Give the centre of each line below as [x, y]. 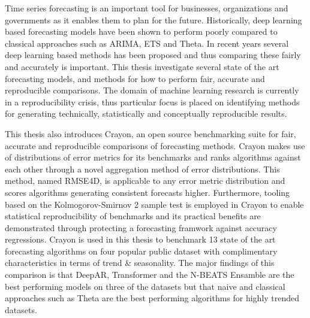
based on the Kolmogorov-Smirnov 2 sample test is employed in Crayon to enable [154, 204]
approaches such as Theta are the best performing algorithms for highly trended [152, 298]
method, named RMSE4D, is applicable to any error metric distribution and [145, 181]
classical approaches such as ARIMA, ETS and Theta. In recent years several [147, 43]
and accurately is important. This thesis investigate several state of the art [142, 66]
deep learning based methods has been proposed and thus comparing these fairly [153, 55]
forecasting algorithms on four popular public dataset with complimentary [141, 251]
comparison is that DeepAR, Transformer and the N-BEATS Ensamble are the [150, 275]
